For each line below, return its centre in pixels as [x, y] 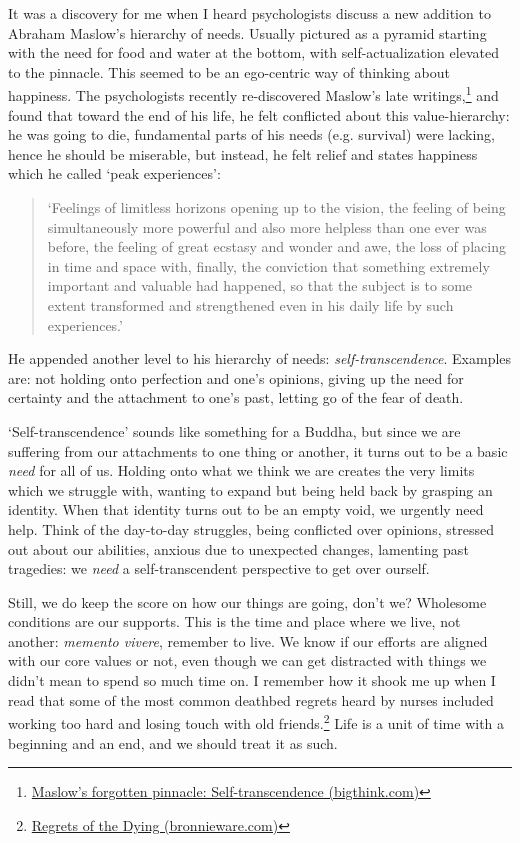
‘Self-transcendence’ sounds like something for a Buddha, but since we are [234, 430]
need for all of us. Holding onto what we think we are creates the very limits [241, 470]
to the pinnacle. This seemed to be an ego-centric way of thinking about [229, 71]
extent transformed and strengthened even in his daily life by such [250, 304]
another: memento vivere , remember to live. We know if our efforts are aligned [248, 640]
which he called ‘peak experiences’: [114, 173]
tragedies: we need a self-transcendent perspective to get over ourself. [219, 568]
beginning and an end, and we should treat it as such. [173, 742]
